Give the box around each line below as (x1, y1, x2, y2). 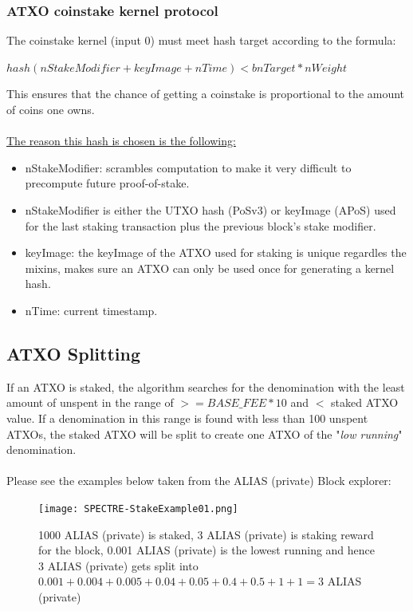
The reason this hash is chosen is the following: (6, 132, 236, 149)
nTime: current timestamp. (25, 302, 158, 318)
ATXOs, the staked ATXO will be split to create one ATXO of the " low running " (6, 425, 403, 442)
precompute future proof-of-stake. (25, 175, 190, 191)
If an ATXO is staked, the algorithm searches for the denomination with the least (6, 378, 405, 395)
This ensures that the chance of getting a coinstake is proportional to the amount (6, 85, 405, 102)
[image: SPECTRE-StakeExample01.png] (38, 503, 238, 514)
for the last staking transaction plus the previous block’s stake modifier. (25, 217, 376, 234)
